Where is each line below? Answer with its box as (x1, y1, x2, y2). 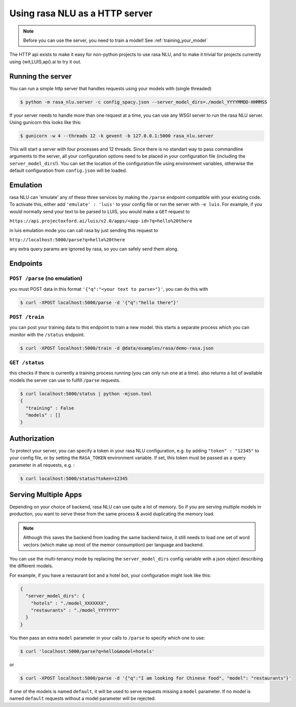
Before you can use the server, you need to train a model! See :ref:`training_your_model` (23, 37, 208, 43)
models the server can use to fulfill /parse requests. (9, 377, 121, 383)
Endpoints (9, 259, 43, 268)
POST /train (9, 314, 44, 320)
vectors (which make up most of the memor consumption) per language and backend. (23, 541, 204, 548)
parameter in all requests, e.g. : (9, 462, 75, 468)
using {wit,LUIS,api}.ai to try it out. (9, 59, 82, 65)
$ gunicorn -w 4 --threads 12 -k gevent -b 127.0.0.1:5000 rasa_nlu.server (20, 133, 214, 139)
